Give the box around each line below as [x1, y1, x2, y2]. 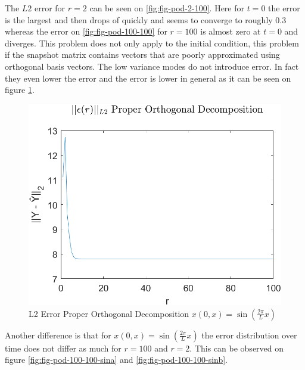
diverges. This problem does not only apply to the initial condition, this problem [5, 36, 299, 49]
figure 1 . [5, 83, 35, 96]
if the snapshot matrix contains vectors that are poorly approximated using [5, 48, 280, 61]
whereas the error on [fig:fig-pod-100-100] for [5, 25, 167, 38]
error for [34, 2, 66, 14]
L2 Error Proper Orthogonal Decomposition [29, 307, 189, 319]
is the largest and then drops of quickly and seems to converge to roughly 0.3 [5, 13, 287, 26]
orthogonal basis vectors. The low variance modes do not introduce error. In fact [5, 60, 299, 72]
